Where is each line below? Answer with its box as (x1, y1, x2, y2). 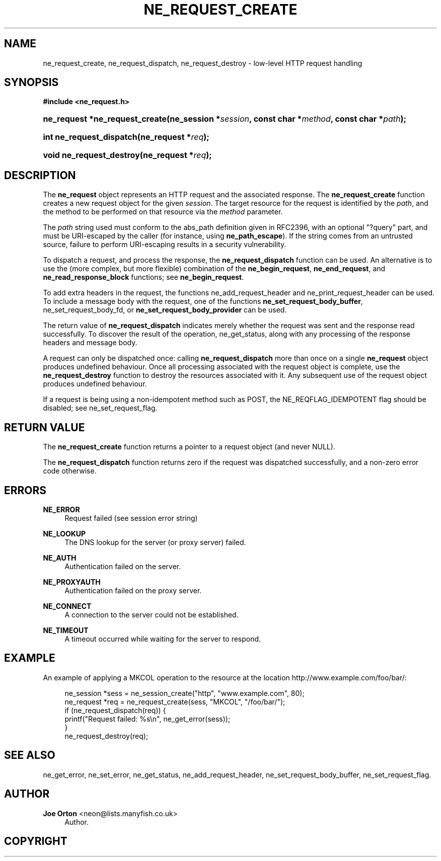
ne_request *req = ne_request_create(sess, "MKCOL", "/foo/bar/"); (64, 697, 285, 706)
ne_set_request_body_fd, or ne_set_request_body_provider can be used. (43, 305, 287, 315)
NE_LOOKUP (43, 529, 86, 538)
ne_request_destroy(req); (64, 731, 149, 740)
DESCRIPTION (4, 169, 76, 182)
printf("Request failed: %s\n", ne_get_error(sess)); (64, 714, 231, 723)
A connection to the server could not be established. (64, 610, 239, 619)
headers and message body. (43, 338, 137, 347)
